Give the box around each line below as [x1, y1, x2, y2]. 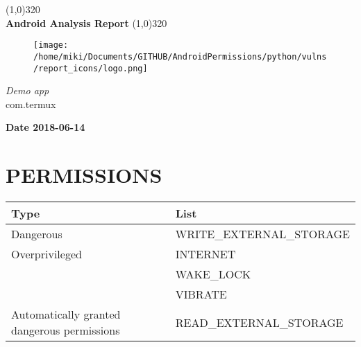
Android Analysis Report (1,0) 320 [6, 15, 167, 30]
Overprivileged [11, 246, 82, 263]
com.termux [6, 96, 56, 111]
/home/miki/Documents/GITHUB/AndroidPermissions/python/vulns [33, 51, 327, 62]
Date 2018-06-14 [6, 120, 85, 134]
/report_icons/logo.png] [33, 63, 148, 73]
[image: [33, 40, 69, 51]
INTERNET [175, 246, 236, 263]
